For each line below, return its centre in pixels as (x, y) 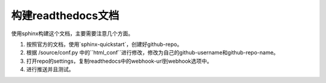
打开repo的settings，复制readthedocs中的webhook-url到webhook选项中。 (119, 61)
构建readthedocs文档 (65, 16)
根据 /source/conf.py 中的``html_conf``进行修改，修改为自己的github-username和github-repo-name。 (152, 53)
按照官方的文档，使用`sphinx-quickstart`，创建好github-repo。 (104, 44)
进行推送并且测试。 (50, 69)
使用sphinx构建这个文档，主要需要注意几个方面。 (72, 33)
